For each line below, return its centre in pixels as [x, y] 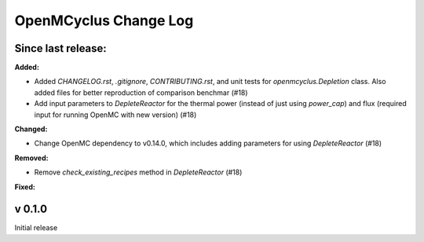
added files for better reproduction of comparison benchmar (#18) [141, 92]
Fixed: [25, 187]
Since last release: [61, 48]
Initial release [36, 228]
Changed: [31, 129]
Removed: [31, 158]
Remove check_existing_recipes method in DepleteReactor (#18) [138, 172]
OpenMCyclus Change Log [104, 20]
